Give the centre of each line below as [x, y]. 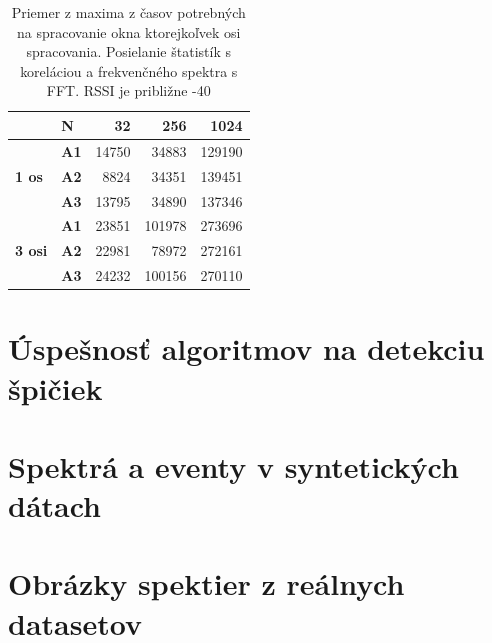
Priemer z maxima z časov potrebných [128, 12]
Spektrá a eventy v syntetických [233, 465]
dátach [55, 505]
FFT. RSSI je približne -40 [128, 90]
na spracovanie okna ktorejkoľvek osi [129, 31]
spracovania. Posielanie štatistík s [128, 51]
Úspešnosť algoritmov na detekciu [246, 348]
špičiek [55, 387]
